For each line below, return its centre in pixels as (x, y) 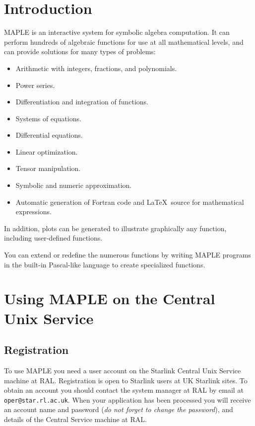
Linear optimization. (47, 151)
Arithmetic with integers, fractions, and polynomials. (96, 68)
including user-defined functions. (53, 238)
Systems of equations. (48, 118)
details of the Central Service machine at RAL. (75, 419)
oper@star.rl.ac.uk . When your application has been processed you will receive (127, 399)
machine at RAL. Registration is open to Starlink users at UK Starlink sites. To (126, 380)
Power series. (35, 85)
